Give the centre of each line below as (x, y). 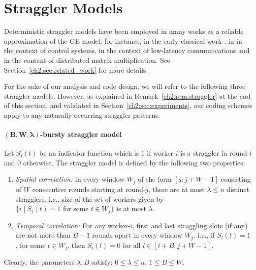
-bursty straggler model (81, 134)
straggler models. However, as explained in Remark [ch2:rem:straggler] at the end (127, 95)
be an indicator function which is (89, 153)
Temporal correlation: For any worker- (73, 225)
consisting (236, 179)
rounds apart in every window (137, 235)
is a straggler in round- (215, 153)
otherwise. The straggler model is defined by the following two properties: (134, 162)
